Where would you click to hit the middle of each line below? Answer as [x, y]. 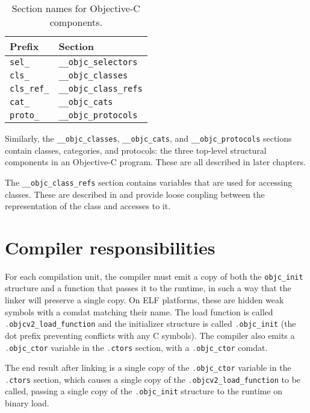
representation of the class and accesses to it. [88, 206]
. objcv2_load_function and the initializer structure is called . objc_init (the [150, 323]
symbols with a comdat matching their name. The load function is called [139, 311]
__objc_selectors [98, 62]
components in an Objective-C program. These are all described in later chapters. [155, 162]
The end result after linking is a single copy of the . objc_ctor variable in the [148, 367]
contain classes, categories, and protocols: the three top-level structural [136, 150]
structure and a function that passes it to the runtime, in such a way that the [148, 288]
